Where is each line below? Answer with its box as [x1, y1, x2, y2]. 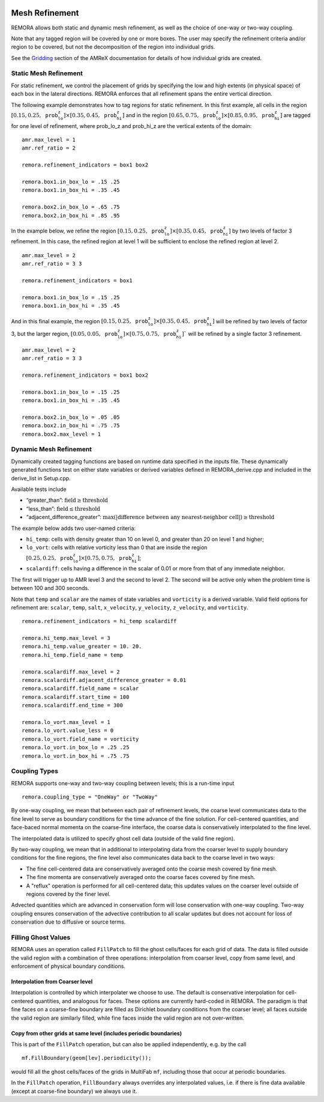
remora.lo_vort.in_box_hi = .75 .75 [22, 752, 130, 760]
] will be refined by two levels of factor [212, 317, 308, 324]
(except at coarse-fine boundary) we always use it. [11, 1088, 137, 1095]
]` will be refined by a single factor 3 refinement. [181, 330, 302, 337]
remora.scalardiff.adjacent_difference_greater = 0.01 [22, 677, 187, 684]
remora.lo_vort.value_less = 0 [22, 727, 114, 734]
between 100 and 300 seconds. [11, 585, 89, 592]
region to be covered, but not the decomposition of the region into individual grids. [11, 43, 215, 50]
